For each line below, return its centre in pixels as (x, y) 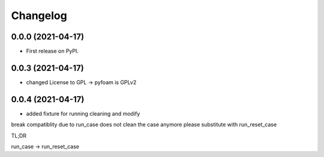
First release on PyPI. (52, 51)
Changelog (39, 16)
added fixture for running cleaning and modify (83, 113)
